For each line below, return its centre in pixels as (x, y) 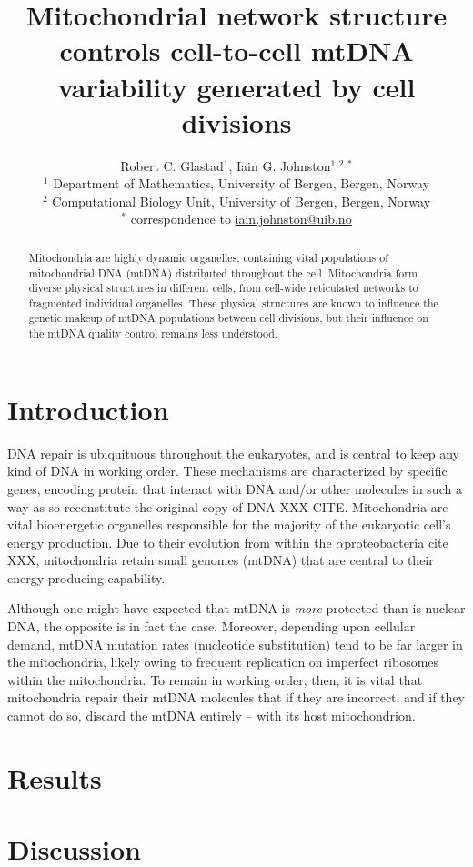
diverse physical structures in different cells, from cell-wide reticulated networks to (223, 288)
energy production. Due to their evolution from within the (170, 542)
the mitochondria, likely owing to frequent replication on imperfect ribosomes (223, 662)
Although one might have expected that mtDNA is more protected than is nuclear (236, 608)
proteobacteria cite (396, 542)
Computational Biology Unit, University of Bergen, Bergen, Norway (242, 201)
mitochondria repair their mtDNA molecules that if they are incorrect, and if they (236, 697)
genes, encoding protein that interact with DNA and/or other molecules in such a (235, 488)
